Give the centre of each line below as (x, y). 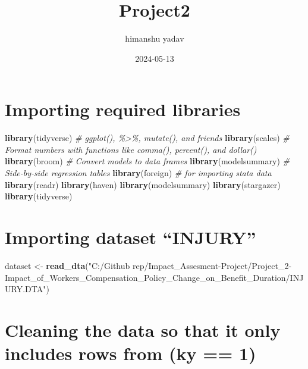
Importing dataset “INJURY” (131, 237)
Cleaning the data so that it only (143, 329)
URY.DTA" (26, 289)
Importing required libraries (123, 109)
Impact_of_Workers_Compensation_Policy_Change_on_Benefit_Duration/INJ (154, 277)
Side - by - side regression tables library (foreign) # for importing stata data (138, 173)
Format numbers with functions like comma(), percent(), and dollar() (131, 149)
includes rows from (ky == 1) (131, 353)
